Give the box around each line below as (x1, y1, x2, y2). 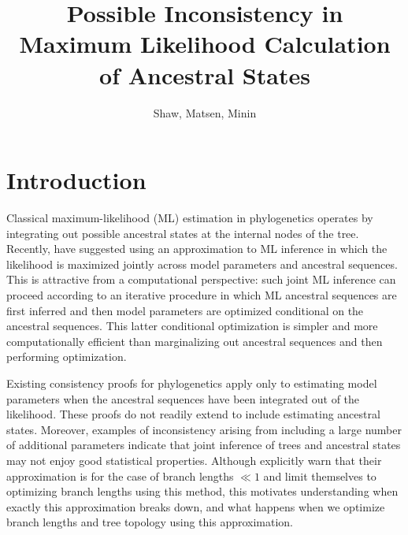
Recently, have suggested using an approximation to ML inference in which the (6, 240, 388, 257)
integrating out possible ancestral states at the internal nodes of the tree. (6, 225, 359, 241)
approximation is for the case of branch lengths (6, 467, 234, 484)
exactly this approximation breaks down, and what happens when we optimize (6, 498, 385, 515)
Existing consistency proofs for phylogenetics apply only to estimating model (6, 374, 377, 391)
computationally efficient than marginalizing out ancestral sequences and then (6, 333, 383, 349)
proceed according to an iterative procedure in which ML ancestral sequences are (6, 287, 397, 303)
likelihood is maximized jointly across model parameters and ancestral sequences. (6, 255, 398, 272)
